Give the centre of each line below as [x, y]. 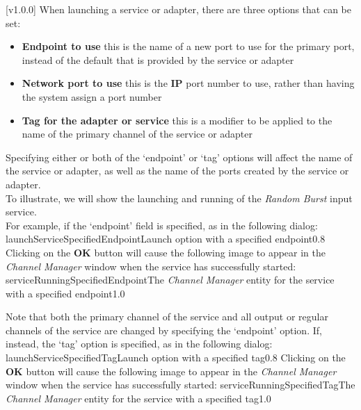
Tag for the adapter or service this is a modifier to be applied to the [177, 120]
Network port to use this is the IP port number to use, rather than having [188, 83]
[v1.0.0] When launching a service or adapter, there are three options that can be [179, 9]
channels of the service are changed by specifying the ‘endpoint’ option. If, [164, 330]
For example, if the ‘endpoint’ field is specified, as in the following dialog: [162, 225]
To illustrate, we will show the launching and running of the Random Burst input [179, 198]
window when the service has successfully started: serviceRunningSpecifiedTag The [180, 385]
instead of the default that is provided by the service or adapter [158, 59]
